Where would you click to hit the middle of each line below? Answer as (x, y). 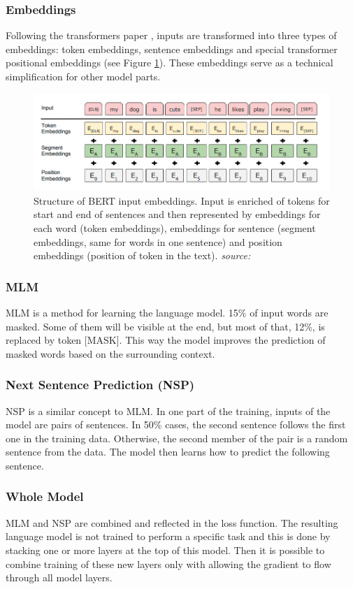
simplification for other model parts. (83, 76)
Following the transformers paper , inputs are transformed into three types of (171, 35)
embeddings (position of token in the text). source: (142, 255)
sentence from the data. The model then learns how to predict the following (168, 452)
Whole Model (45, 496)
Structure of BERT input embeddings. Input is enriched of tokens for (182, 200)
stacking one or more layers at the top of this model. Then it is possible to (165, 550)
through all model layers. (59, 577)
